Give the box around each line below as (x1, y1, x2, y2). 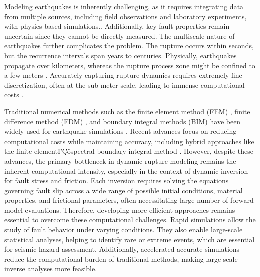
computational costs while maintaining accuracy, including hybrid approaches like (4, 135, 254, 146)
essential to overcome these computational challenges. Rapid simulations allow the (4, 214, 256, 225)
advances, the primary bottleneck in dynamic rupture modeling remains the (4, 155, 236, 166)
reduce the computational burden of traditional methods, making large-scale (4, 253, 238, 264)
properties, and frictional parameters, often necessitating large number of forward (4, 195, 254, 205)
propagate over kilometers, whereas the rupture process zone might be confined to (4, 60, 255, 70)
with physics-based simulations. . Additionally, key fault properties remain (4, 21, 230, 31)
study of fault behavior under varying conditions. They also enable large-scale (4, 224, 243, 235)
